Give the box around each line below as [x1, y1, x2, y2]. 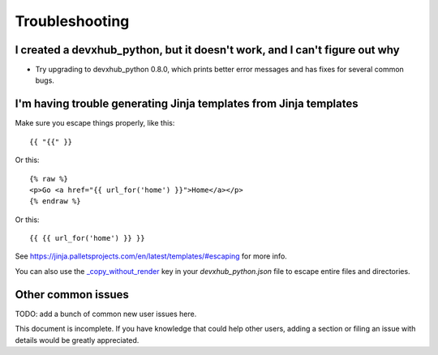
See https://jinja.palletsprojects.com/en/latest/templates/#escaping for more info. [15, 251, 287, 261]
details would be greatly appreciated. [15, 335, 140, 344]
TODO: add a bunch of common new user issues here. [15, 309, 197, 319]
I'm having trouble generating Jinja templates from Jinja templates [15, 97, 359, 111]
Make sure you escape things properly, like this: [15, 118, 175, 128]
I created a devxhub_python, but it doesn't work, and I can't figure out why [15, 43, 401, 57]
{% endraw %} [29, 197, 81, 206]
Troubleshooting [15, 12, 130, 30]
